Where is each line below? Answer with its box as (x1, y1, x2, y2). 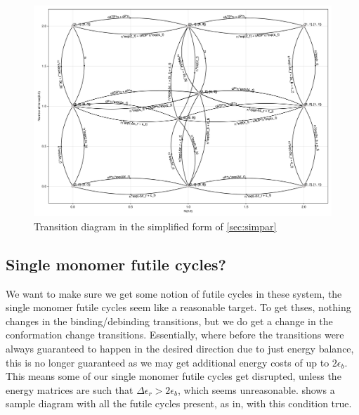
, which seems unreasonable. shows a (178, 382, 335, 397)
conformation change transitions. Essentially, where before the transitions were (6, 327, 344, 342)
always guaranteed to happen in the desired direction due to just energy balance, (6, 341, 354, 355)
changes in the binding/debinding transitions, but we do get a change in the (6, 313, 333, 328)
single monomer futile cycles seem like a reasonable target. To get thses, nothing (6, 300, 351, 315)
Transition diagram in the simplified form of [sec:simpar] (34, 218, 277, 233)
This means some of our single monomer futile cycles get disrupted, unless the (6, 369, 341, 383)
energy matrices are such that (6, 382, 133, 397)
